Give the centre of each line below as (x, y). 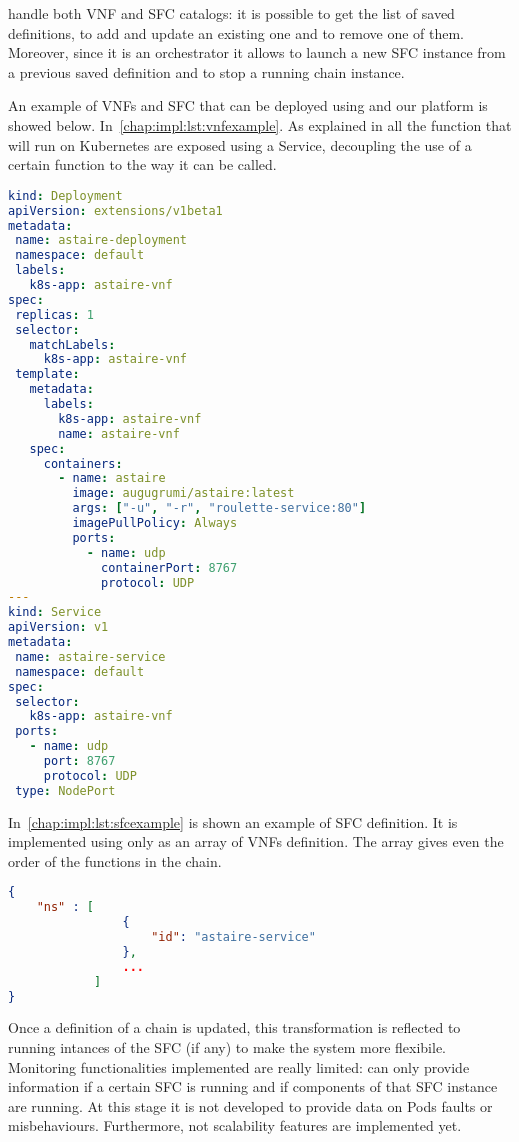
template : (47, 374)
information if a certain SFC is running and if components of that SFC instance (253, 1086)
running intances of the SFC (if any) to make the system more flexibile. (227, 1047)
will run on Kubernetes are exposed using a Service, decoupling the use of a (240, 144)
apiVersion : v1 (58, 627)
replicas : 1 (54, 314)
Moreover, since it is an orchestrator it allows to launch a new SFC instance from (257, 52)
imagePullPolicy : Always (155, 523)
